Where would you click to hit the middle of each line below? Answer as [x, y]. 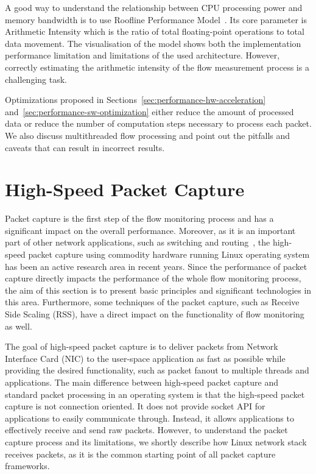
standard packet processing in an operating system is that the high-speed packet [155, 394]
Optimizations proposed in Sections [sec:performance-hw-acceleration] [135, 100]
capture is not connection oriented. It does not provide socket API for [135, 406]
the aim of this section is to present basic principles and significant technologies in [158, 290]
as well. [19, 326]
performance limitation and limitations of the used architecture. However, [142, 55]
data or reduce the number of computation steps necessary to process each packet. [158, 123]
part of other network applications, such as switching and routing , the [138, 242]
